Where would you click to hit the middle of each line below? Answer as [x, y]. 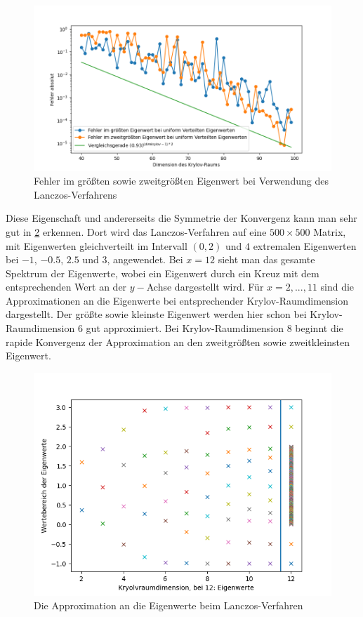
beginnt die [319, 328]
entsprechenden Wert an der [66, 287]
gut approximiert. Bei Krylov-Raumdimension [185, 328]
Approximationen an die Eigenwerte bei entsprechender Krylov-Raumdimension [177, 300]
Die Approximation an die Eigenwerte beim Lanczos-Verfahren [169, 605]
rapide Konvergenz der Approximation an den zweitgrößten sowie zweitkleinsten [178, 341]
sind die [337, 287]
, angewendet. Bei [145, 259]
